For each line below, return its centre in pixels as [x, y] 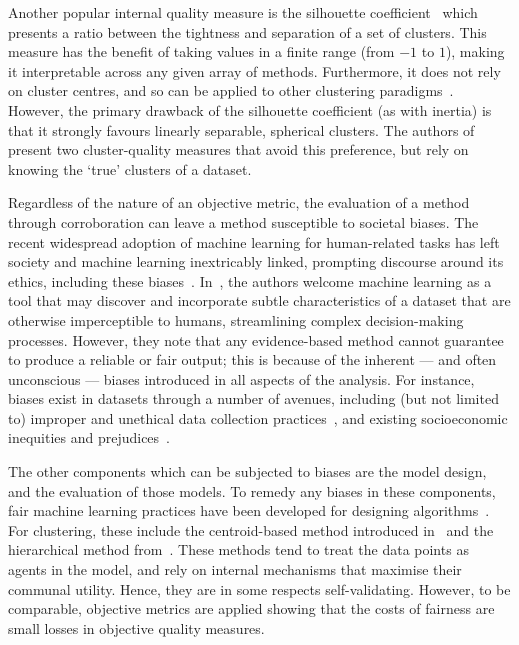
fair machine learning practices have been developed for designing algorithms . [249, 510]
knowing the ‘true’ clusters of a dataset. [130, 168]
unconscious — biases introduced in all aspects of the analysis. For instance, [241, 378]
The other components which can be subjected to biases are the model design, [247, 471]
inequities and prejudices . [89, 437]
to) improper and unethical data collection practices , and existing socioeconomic [258, 417]
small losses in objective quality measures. [136, 627]
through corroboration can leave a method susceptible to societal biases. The [243, 221]
